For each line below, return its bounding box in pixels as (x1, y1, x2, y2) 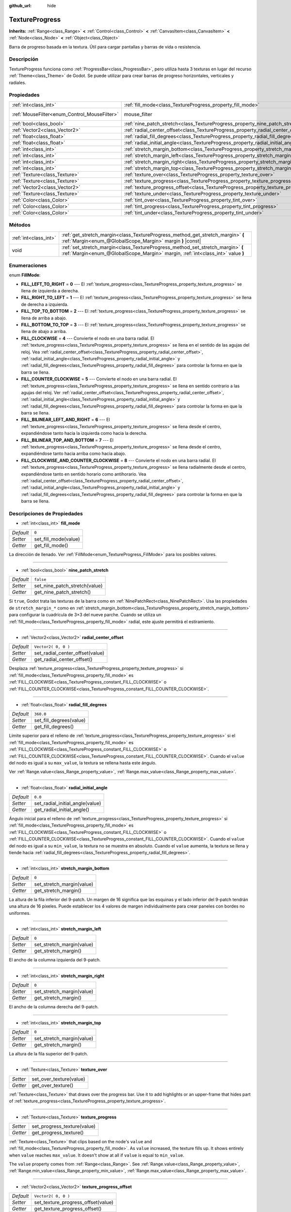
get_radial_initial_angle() (34, 806, 90, 813)
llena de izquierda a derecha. (21, 288, 80, 294)
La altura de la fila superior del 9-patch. (9, 1051, 88, 1056)
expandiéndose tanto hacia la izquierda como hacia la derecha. (21, 431, 147, 436)
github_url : (9, 3, 32, 8)
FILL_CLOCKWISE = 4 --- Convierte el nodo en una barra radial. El (21, 335, 155, 341)
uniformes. (9, 910, 31, 916)
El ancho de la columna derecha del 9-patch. (9, 1004, 99, 1010)
